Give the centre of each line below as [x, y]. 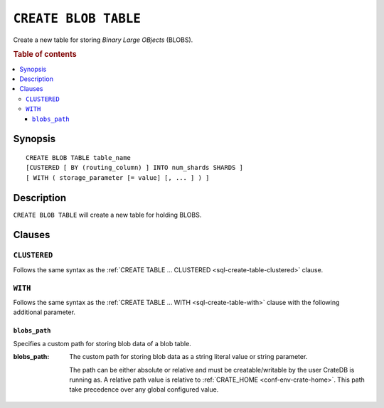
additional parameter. [44, 312]
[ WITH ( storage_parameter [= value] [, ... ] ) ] [118, 177]
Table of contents [45, 55]
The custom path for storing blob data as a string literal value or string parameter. [188, 357]
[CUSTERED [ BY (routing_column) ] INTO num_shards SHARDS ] [134, 168]
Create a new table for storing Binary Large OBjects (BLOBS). [103, 40]
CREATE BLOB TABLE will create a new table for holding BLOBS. [107, 215]
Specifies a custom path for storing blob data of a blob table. [102, 343]
